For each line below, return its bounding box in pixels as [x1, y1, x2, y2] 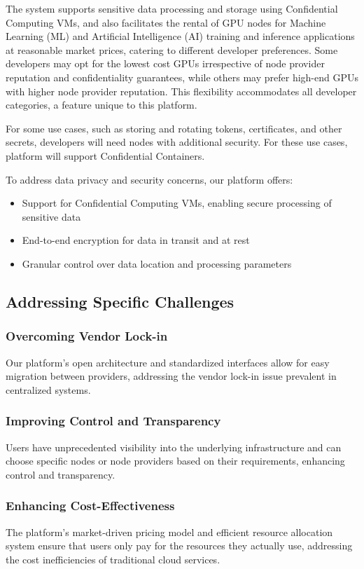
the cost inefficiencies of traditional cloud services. [6, 551, 220, 566]
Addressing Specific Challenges [6, 290, 234, 312]
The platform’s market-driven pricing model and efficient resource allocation [6, 524, 333, 539]
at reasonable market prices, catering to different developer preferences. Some [6, 42, 338, 57]
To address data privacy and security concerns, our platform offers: [6, 172, 293, 186]
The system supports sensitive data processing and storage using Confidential [6, 1, 338, 15]
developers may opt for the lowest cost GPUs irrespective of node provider [6, 56, 325, 71]
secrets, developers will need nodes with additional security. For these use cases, [6, 135, 348, 149]
